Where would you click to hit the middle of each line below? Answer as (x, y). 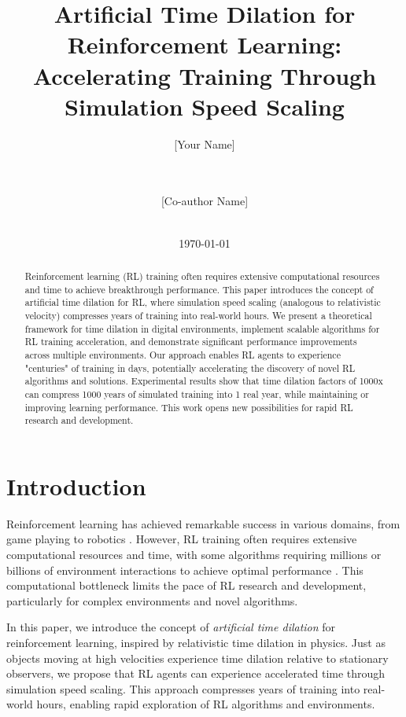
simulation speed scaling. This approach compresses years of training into (183, 688)
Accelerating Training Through (205, 75)
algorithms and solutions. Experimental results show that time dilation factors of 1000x (204, 381)
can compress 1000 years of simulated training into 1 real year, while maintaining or (197, 393)
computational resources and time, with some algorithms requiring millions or (194, 555)
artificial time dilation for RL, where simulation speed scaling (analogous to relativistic (203, 302)
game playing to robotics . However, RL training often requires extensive (182, 539)
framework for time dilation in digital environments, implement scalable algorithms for (202, 328)
